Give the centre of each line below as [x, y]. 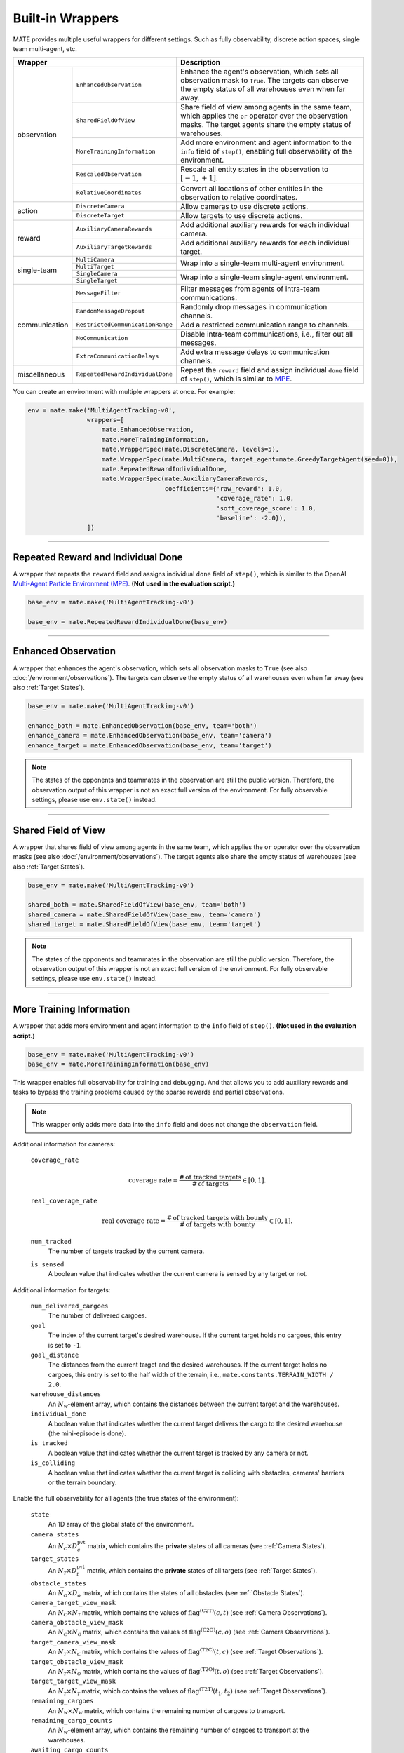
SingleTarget [97, 280]
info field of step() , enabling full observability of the [266, 151]
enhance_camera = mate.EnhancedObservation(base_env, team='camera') [150, 736]
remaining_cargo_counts [71, 1720]
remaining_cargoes [62, 1701]
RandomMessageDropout [110, 311]
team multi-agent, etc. [45, 48]
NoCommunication [102, 338]
